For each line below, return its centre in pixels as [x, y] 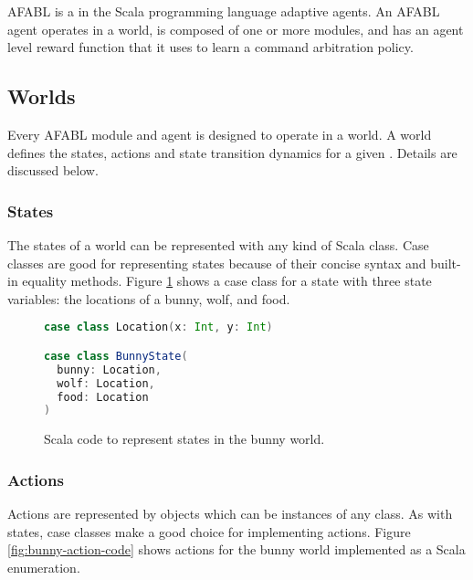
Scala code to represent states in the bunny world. [184, 439]
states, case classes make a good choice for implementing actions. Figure [209, 531]
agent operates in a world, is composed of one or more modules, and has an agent [236, 29]
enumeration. [44, 567]
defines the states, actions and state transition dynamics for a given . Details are [232, 152]
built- [446, 263]
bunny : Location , [109, 369]
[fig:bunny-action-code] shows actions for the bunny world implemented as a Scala [236, 549]
